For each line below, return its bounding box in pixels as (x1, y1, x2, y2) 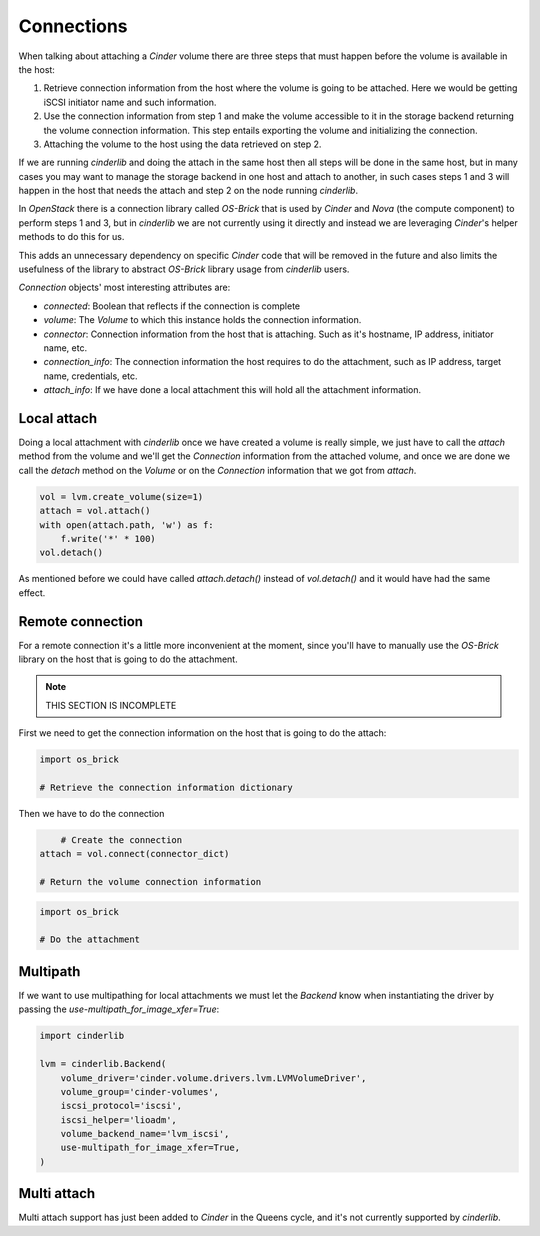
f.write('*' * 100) (60, 533, 157, 544)
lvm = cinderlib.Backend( (39, 1058, 167, 1070)
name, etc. (43, 341, 88, 354)
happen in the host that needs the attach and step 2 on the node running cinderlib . (18, 185, 359, 197)
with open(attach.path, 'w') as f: (39, 519, 214, 530)
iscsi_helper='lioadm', (60, 1114, 177, 1125)
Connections (18, 15, 129, 37)
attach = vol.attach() (39, 505, 151, 517)
